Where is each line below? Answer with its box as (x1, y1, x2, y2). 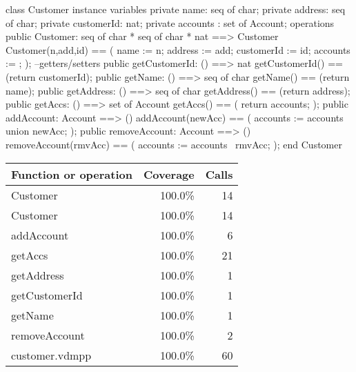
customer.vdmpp (11, 346, 92, 363)
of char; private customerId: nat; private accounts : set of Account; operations (6, 15, 335, 30)
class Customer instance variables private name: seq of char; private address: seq (6, 2, 346, 16)
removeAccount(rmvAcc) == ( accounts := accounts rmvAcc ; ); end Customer (6, 137, 342, 151)
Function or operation (11, 166, 132, 182)
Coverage (143, 166, 195, 182)
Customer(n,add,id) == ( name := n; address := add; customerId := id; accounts (6, 42, 350, 57)
